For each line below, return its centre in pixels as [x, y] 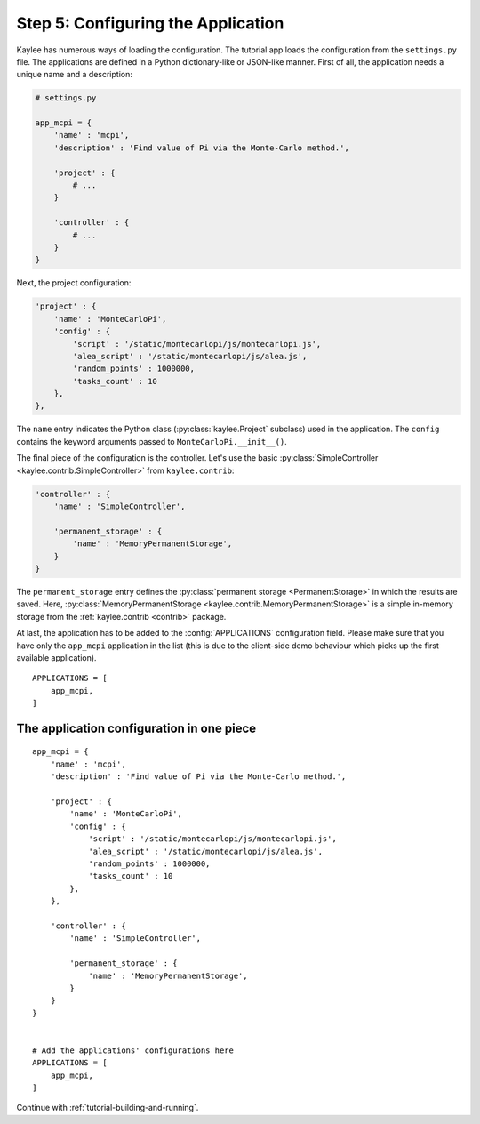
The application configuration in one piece [136, 728]
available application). [56, 657]
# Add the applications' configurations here [133, 1050]
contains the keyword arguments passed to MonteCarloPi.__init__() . [152, 441]
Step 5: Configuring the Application [150, 23]
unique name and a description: [74, 75]
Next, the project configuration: [74, 283]
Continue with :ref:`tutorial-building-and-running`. [108, 1108]
